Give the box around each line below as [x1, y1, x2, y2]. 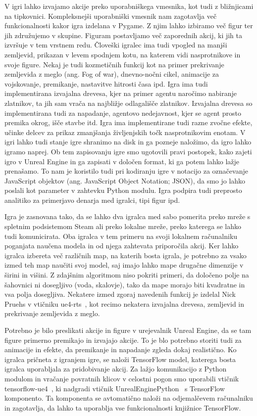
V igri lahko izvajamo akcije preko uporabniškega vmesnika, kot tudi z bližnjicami [4, 1, 254, 11]
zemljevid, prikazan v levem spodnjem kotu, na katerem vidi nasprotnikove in [4, 49, 241, 59]
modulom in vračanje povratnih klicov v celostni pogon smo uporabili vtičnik [4, 373, 239, 383]
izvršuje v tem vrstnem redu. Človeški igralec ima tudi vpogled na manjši [4, 40, 227, 50]
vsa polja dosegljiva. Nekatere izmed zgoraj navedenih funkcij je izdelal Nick [4, 289, 236, 299]
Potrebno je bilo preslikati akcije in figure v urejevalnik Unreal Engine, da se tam [4, 325, 252, 335]
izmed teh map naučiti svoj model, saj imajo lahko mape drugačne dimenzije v [4, 260, 244, 270]
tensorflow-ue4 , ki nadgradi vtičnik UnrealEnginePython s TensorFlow [4, 383, 225, 393]
